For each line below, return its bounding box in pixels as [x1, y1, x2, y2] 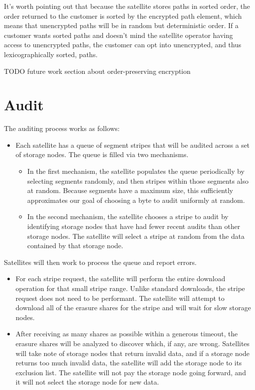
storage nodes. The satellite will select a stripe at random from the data [27, 230, 245, 241]
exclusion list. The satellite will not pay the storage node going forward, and [15, 367, 246, 377]
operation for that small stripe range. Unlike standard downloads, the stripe [15, 283, 245, 293]
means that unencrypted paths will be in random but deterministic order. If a [4, 20, 239, 31]
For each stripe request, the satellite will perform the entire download [15, 273, 225, 284]
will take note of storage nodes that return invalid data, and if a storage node [15, 348, 250, 358]
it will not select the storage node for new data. [15, 377, 159, 387]
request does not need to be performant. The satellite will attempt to [15, 292, 225, 303]
